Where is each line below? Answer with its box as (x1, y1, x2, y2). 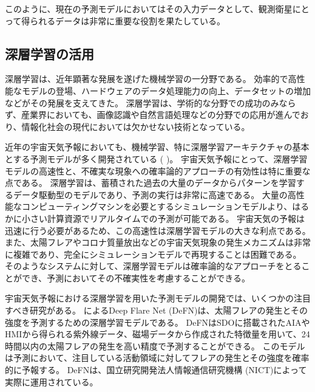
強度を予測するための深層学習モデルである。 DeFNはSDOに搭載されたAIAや (5, 315, 310, 328)
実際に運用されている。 (5, 375, 98, 388)
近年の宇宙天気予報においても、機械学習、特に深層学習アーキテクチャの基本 (5, 140, 310, 153)
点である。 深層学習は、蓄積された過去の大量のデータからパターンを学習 (5, 176, 296, 189)
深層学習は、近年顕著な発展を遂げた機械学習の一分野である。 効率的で (5, 72, 288, 85)
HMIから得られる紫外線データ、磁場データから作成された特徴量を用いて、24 (5, 328, 310, 340)
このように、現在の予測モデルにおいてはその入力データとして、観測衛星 (5, 2, 293, 15)
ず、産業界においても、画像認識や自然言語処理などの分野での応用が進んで (5, 108, 300, 121)
